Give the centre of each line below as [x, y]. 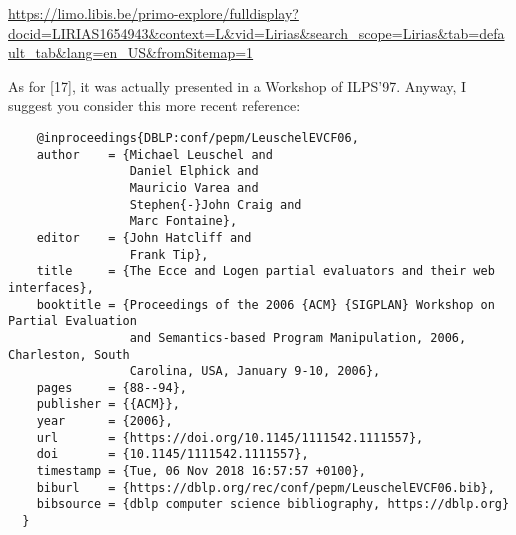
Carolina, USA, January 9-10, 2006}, [255, 371]
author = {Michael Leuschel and [154, 154]
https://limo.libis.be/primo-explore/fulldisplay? [153, 13]
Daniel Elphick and [194, 171]
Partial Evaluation [72, 321]
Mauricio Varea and [194, 187]
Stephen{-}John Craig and [215, 204]
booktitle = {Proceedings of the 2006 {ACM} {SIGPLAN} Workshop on [265, 304]
